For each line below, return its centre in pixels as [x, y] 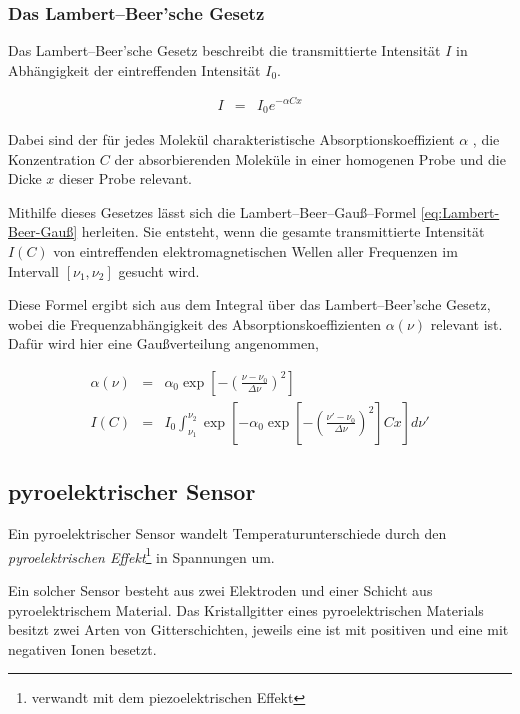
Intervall [33, 270]
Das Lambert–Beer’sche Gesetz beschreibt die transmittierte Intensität [224, 50]
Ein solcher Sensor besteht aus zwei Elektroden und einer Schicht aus [220, 590]
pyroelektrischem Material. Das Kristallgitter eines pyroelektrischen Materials [246, 609]
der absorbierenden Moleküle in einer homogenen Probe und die [310, 158]
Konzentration [52, 158]
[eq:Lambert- [460, 211]
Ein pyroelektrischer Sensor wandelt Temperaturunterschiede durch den [227, 533]
